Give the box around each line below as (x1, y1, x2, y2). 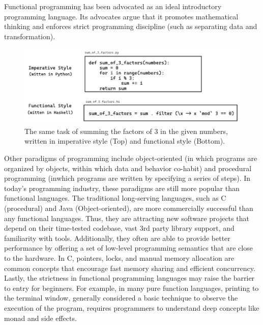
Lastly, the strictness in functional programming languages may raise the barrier (4, 273, 255, 283)
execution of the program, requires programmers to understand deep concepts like (4, 302, 259, 313)
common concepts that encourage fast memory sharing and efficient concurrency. (4, 262, 255, 273)
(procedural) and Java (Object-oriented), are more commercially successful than (4, 203, 253, 213)
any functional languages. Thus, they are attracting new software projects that (4, 212, 249, 223)
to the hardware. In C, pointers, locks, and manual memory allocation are (4, 253, 235, 263)
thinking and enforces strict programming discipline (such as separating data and (4, 21, 257, 32)
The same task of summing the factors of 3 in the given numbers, (24, 125, 228, 136)
